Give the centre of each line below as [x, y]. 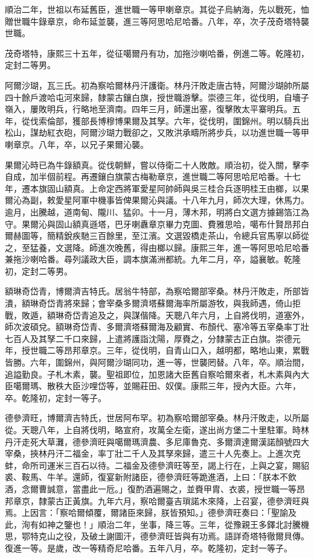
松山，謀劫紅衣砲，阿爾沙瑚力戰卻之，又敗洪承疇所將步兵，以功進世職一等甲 [157, 132]
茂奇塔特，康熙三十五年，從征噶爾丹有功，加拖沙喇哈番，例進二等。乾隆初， [157, 53]
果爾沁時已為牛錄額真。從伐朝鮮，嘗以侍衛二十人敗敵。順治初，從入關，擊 [153, 164]
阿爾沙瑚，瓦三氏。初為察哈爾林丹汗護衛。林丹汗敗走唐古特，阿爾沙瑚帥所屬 [157, 85]
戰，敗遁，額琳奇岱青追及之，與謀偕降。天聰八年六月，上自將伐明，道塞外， [157, 315]
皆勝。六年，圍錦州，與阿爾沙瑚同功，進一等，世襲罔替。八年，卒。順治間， [157, 362]
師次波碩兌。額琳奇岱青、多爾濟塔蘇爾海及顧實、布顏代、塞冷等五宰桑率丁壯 [157, 327]
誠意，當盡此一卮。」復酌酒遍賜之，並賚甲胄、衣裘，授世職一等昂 [176, 488]
